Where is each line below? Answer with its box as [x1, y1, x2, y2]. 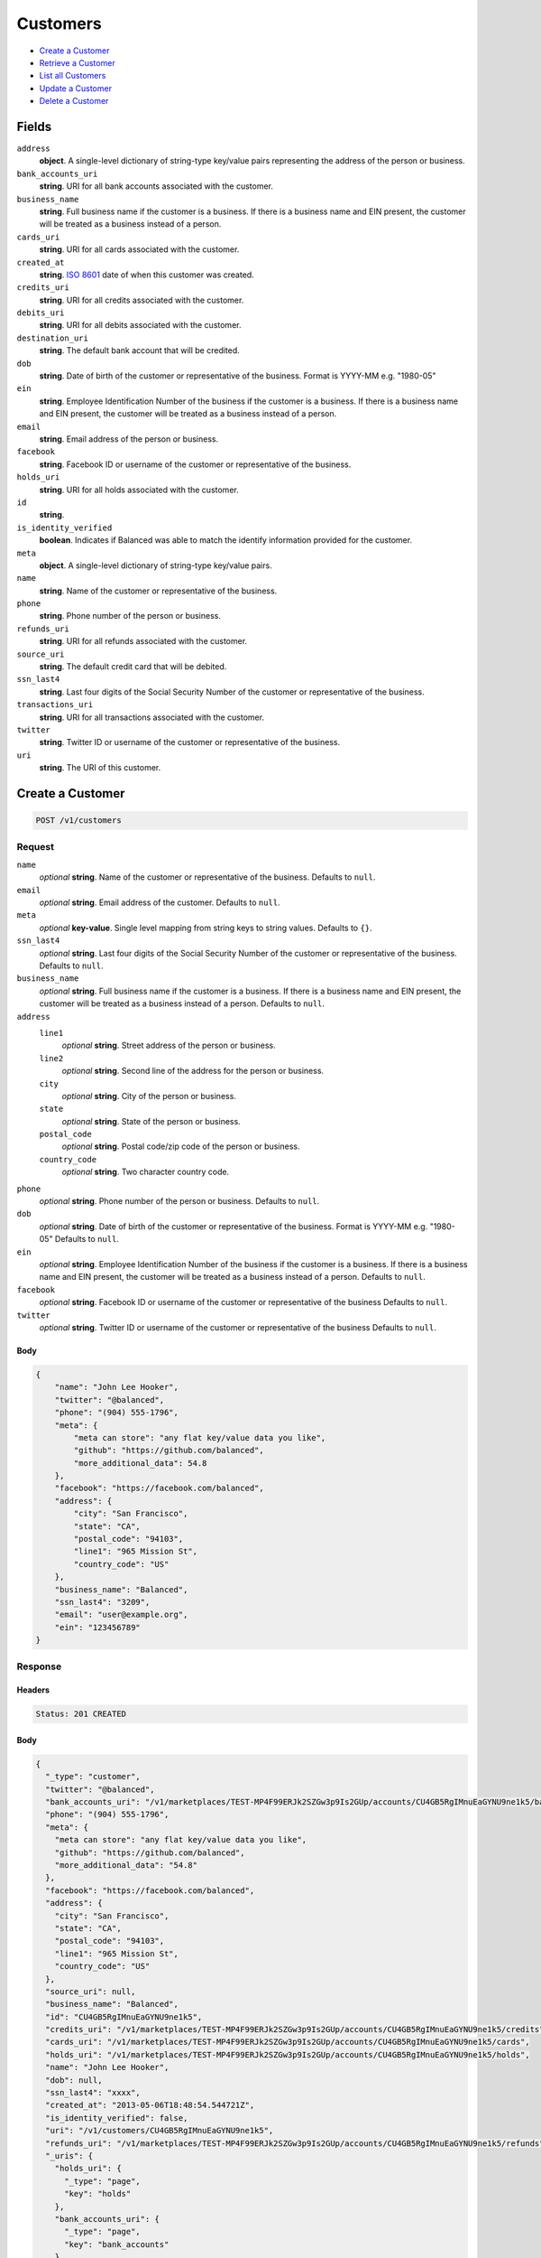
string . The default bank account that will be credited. [39, 345, 241, 356]
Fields [16, 118, 52, 135]
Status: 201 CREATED [35, 1709, 126, 1720]
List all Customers [39, 70, 106, 81]
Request [16, 840, 54, 853]
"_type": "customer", [45, 1771, 142, 1782]
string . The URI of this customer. [39, 762, 161, 773]
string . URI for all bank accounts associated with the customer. [39, 181, 274, 191]
